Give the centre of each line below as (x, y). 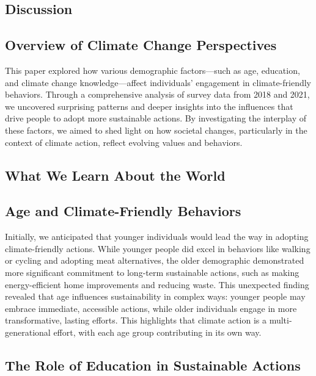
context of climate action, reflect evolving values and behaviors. (124, 142)
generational (28, 332)
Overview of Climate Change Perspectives (141, 45)
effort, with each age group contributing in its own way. (157, 332)
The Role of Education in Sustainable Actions (153, 365)
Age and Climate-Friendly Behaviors (123, 211)
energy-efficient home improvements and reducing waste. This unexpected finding (157, 284)
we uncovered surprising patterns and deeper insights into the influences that (149, 106)
